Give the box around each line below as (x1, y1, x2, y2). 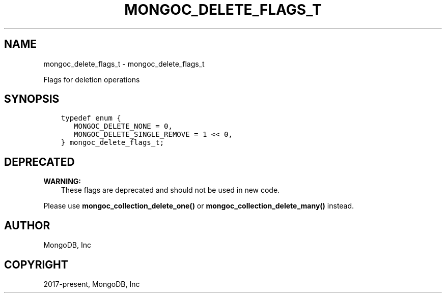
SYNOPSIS (4, 93, 60, 106)
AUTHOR (4, 219, 50, 232)
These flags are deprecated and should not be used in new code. (61, 186, 280, 195)
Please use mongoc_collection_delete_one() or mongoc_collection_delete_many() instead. (43, 201, 354, 211)
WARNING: (43, 177, 81, 186)
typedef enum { (61, 114, 121, 123)
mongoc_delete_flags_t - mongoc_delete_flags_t (43, 59, 205, 68)
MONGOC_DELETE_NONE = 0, (74, 122, 173, 131)
